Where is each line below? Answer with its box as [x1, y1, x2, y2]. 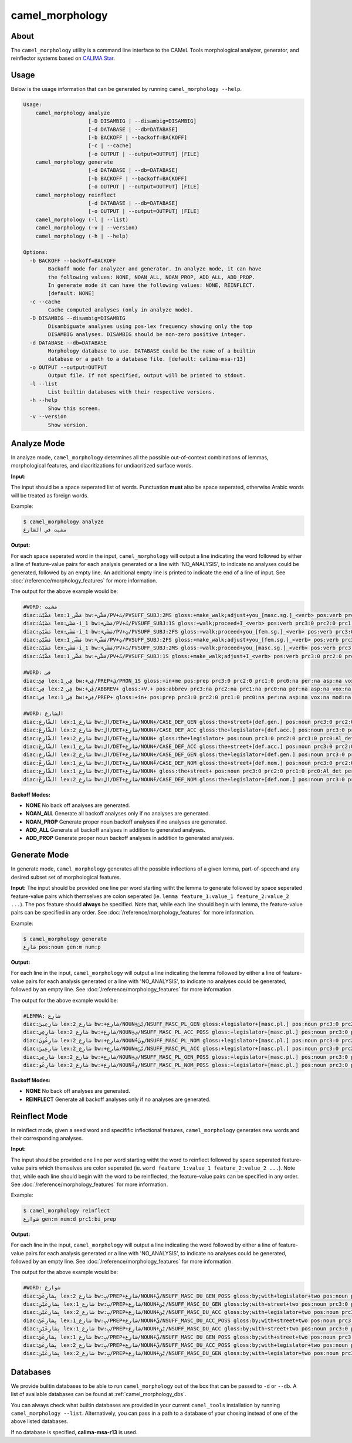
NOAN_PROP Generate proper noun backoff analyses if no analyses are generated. [25, 818, 228, 825]
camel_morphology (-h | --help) [35, 232, 129, 239]
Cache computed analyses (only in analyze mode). [48, 307, 194, 313]
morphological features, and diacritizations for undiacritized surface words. [11, 462, 194, 469]
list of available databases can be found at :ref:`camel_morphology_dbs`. [11, 1391, 187, 1398]
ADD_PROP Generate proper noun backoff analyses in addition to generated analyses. [25, 835, 235, 842]
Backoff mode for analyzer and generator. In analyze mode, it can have [48, 266, 262, 272]
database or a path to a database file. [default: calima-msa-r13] [48, 355, 246, 363]
